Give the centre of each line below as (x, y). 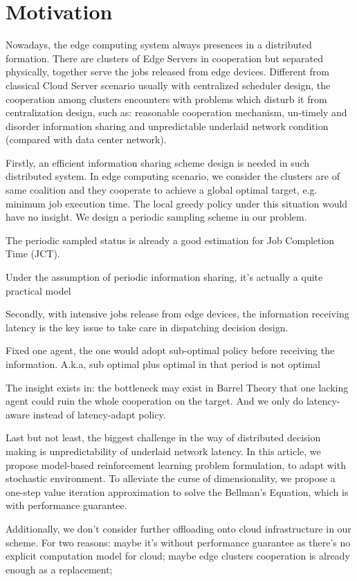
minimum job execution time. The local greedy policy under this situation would (177, 203)
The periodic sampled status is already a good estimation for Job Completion (170, 240)
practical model (38, 290)
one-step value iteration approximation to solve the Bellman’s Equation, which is (177, 491)
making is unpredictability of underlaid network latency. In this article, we (163, 451)
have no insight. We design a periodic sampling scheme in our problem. (156, 217)
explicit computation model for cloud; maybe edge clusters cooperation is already (178, 556)
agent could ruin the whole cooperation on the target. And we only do (155, 401)
